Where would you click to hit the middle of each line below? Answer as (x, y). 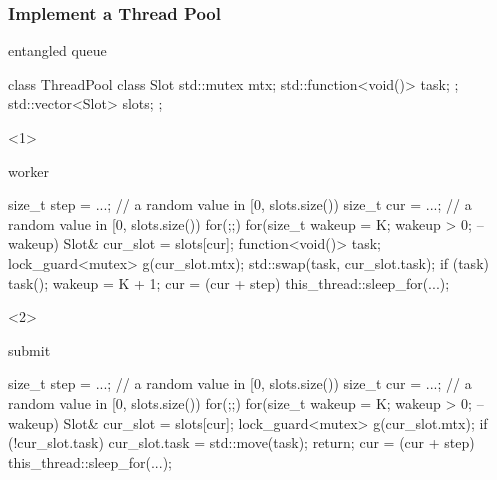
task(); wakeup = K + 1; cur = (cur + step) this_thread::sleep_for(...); (229, 282)
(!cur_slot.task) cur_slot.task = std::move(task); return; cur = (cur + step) (241, 442)
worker (28, 170)
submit (29, 349)
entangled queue (57, 50)
